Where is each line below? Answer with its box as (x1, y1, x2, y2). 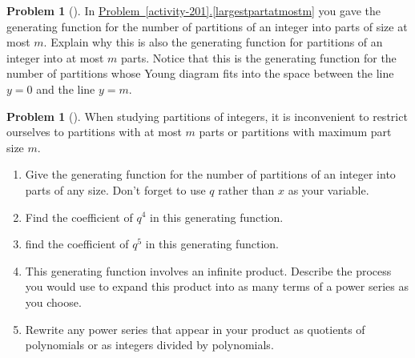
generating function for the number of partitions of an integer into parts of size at (6, 18, 408, 34)
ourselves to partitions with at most (6, 123, 182, 140)
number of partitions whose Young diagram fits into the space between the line (6, 65, 394, 82)
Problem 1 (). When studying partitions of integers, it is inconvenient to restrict (6, 107, 408, 124)
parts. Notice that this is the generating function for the (121, 49, 397, 66)
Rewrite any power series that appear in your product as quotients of (25, 320, 365, 337)
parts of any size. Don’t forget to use (25, 181, 206, 198)
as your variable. (288, 181, 369, 198)
